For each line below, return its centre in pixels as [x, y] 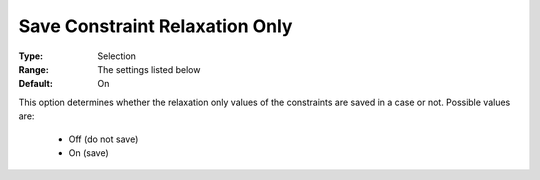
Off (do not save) [103, 139]
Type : [31, 56]
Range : [33, 69]
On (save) [88, 152]
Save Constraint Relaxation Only [155, 26]
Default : [36, 84]
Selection [117, 56]
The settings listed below [149, 69]
